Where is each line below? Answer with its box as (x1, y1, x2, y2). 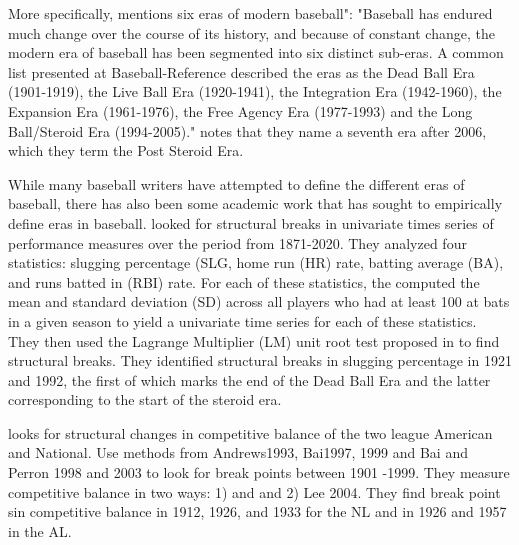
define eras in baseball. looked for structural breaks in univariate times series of (8, 212, 494, 233)
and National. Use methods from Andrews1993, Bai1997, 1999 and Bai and (8, 442, 468, 463)
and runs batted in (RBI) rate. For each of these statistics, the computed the (8, 271, 480, 292)
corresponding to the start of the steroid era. (8, 389, 282, 410)
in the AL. (8, 520, 72, 541)
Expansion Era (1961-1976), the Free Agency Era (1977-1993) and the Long (8, 100, 473, 121)
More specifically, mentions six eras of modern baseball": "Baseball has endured (8, 3, 493, 23)
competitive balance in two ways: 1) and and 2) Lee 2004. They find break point (8, 481, 501, 502)
